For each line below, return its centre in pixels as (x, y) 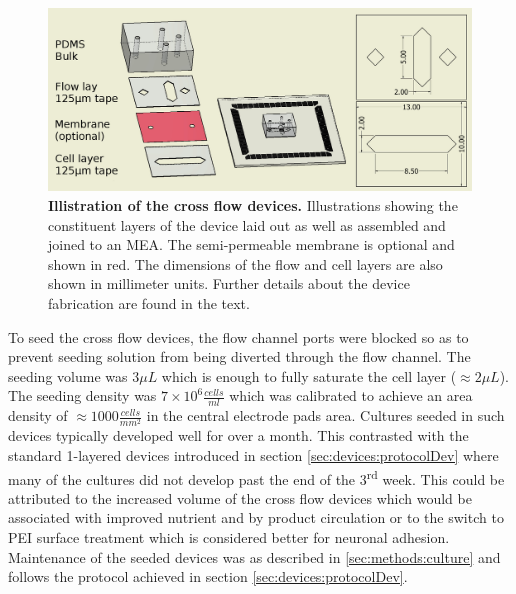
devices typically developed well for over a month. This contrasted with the (238, 435)
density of (38, 415)
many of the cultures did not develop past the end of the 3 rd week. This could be (256, 477)
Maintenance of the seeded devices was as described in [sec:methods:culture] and (254, 556)
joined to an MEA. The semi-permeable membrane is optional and (251, 244)
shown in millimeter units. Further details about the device (229, 283)
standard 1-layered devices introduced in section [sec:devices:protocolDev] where (253, 454)
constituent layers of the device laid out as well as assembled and (247, 224)
